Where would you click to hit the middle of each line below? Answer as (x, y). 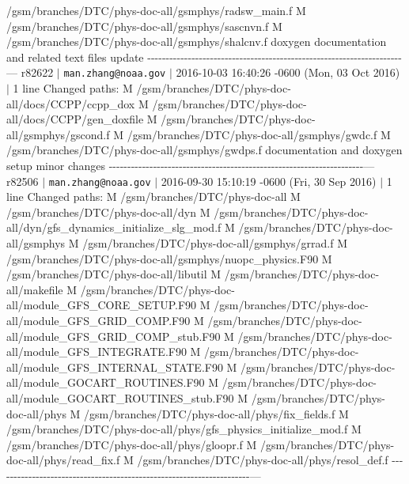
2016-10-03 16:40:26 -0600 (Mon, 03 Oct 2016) (288, 72)
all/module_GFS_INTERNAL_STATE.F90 (115, 367)
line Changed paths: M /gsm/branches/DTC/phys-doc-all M (153, 197)
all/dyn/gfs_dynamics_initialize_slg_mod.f (114, 227)
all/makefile (35, 289)
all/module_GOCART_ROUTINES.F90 (106, 382)
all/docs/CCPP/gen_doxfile (75, 119)
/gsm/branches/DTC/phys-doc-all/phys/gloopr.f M (132, 444)
